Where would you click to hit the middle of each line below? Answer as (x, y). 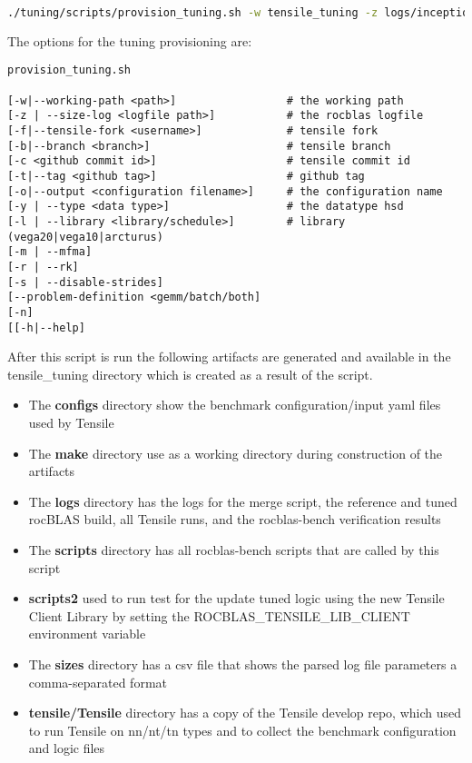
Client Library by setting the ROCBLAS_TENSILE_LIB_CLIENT (219, 615)
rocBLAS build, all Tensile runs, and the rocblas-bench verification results (235, 519)
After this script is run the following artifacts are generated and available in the (229, 357)
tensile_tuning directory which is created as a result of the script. (190, 374)
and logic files (67, 748)
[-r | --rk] (43, 267)
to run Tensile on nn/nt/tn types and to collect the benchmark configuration (242, 730)
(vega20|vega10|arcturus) (85, 237)
